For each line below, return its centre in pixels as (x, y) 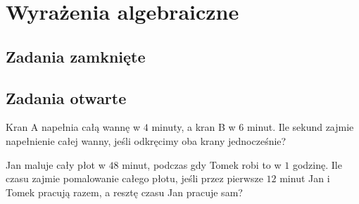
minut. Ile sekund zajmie (300, 127)
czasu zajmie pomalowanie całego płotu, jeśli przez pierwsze (134, 178)
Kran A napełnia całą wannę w (73, 127)
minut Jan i (305, 178)
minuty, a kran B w (194, 127)
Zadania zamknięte (76, 56)
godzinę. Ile (317, 164)
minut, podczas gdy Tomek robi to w (202, 164)
